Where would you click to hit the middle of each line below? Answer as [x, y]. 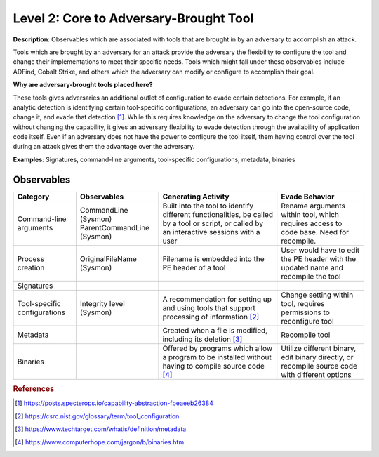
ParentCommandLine [115, 227]
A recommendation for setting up [217, 299]
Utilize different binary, [319, 348]
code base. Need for [315, 232]
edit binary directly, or [317, 357]
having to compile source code [213, 366]
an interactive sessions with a [211, 232]
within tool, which [310, 214]
